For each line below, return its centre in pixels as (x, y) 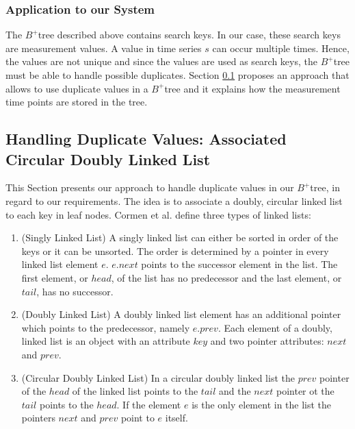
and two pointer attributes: (267, 341)
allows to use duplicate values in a (77, 88)
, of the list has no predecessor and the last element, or (226, 277)
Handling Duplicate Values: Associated (146, 139)
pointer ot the (305, 391)
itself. (176, 418)
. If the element (149, 404)
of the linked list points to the (135, 391)
